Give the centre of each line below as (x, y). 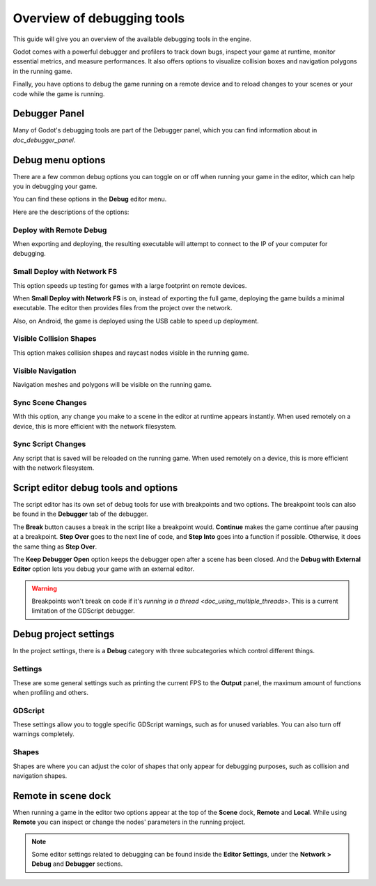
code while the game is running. (59, 93)
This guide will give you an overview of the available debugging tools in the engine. (132, 39)
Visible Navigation (45, 371)
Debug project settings (64, 634)
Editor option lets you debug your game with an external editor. (104, 569)
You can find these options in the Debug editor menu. (90, 199)
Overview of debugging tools (99, 18)
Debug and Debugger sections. (77, 864)
